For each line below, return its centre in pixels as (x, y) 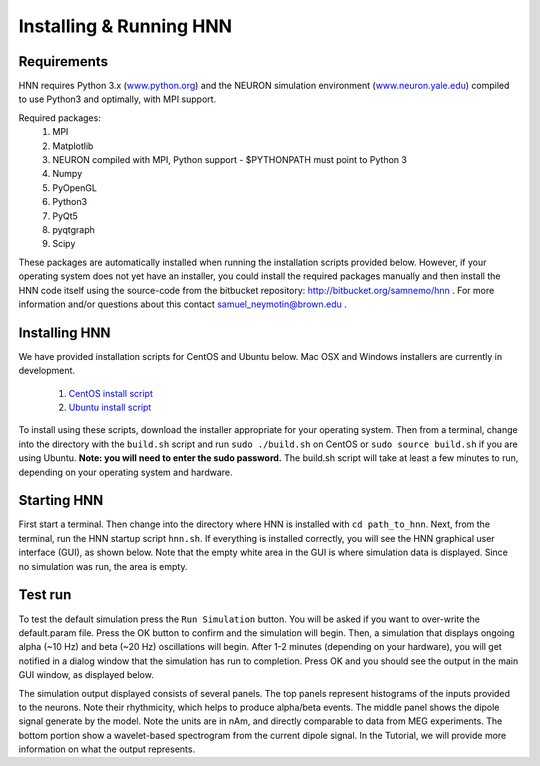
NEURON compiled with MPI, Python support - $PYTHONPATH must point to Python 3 (229, 160)
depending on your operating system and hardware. (126, 472)
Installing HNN (64, 332)
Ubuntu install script (110, 407)
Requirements (63, 61)
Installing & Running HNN (125, 26)
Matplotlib (73, 146)
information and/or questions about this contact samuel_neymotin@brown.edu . (182, 304)
